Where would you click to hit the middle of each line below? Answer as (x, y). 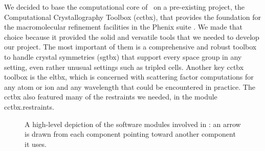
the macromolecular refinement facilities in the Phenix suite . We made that (123, 27)
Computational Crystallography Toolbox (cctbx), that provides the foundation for (133, 17)
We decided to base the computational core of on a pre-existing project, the (125, 7)
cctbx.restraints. (29, 106)
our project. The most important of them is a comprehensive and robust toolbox (130, 47)
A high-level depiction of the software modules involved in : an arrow (133, 124)
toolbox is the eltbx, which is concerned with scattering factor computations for (129, 77)
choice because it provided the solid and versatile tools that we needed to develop (132, 36)
